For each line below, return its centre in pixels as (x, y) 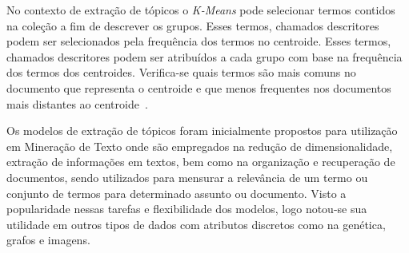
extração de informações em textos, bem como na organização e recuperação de (201, 162)
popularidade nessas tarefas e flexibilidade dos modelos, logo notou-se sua (187, 209)
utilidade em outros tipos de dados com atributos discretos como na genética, (196, 224)
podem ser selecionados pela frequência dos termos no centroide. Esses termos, (199, 41)
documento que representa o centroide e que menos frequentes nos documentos (199, 87)
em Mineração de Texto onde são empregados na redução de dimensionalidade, (200, 146)
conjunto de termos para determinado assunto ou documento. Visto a (176, 193)
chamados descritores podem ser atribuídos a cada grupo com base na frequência (204, 56)
